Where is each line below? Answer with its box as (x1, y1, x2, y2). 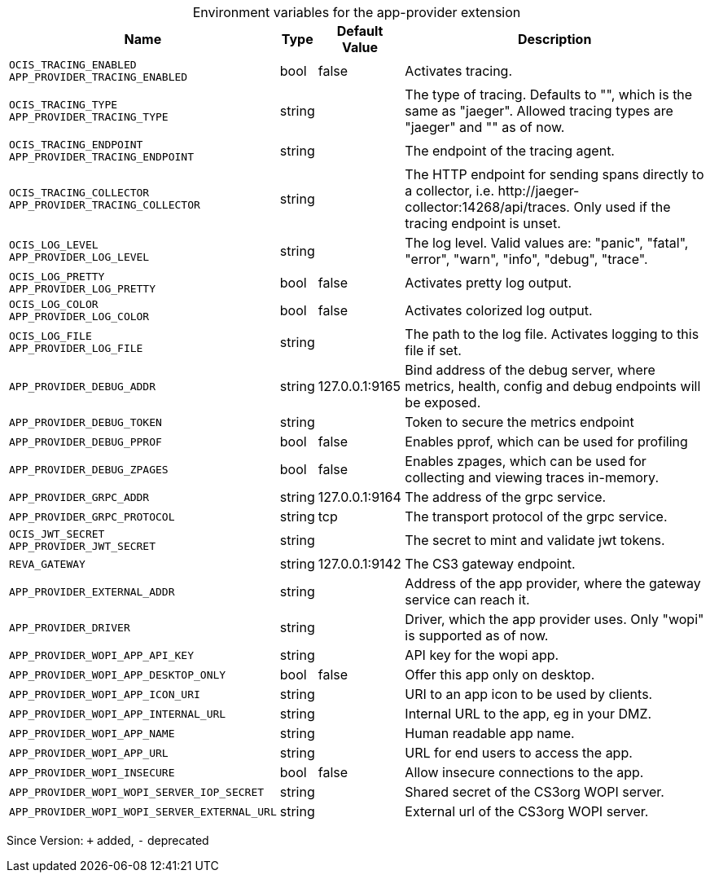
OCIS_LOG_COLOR (9, 298, 99, 310)
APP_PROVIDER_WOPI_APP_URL (9, 746, 169, 759)
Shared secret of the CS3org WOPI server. (405, 784, 664, 800)
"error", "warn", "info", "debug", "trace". (405, 251, 648, 267)
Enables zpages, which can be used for (405, 453, 646, 469)
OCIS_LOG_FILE (9, 330, 92, 342)
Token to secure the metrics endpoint (405, 414, 634, 430)
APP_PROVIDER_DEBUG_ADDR (9, 380, 156, 393)
